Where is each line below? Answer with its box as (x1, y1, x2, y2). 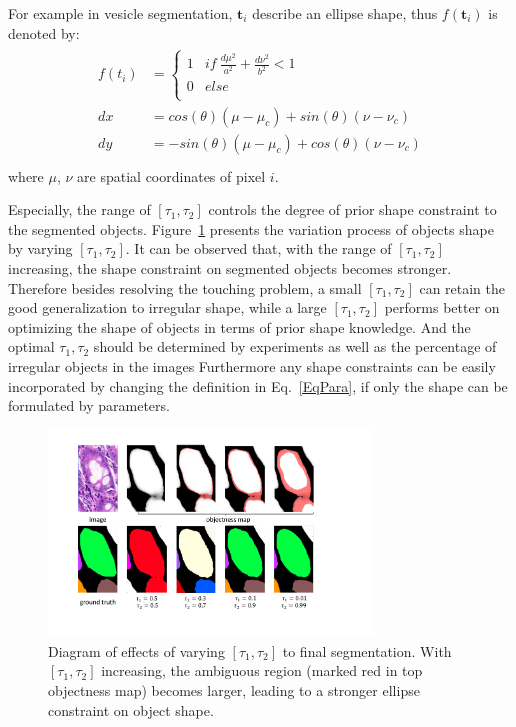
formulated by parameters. (8, 395, 170, 416)
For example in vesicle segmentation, (8, 3, 233, 23)
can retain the (419, 277, 506, 298)
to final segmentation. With (282, 640, 452, 661)
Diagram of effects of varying (48, 640, 225, 661)
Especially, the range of (8, 199, 151, 220)
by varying (8, 238, 73, 259)
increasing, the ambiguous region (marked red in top (101, 660, 423, 681)
